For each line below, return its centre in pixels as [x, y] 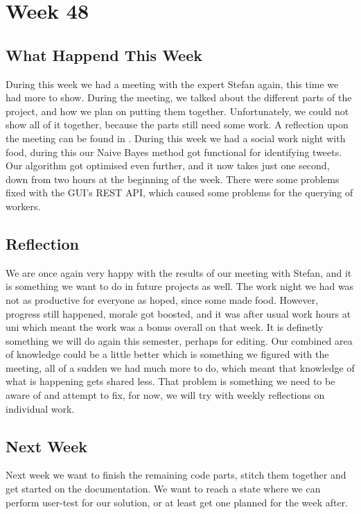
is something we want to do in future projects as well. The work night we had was [180, 286]
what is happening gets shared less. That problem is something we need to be [170, 381]
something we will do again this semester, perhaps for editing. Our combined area [179, 340]
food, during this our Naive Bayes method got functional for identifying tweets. [174, 152]
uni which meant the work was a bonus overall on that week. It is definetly [165, 327]
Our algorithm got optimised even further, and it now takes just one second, [168, 165]
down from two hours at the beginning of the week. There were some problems [173, 179]
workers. [23, 206]
